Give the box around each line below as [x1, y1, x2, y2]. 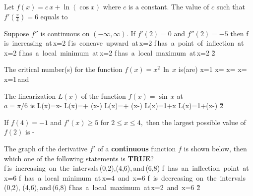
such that [216, 1, 245, 11]
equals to [40, 11, 68, 21]
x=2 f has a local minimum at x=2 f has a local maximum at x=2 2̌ [4, 47, 215, 58]
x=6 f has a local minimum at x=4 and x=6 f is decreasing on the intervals [4, 172, 246, 183]
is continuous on [40, 28, 90, 38]
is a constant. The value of [128, 1, 209, 11]
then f [230, 28, 249, 38]
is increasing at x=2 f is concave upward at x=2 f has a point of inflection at [4, 38, 244, 48]
